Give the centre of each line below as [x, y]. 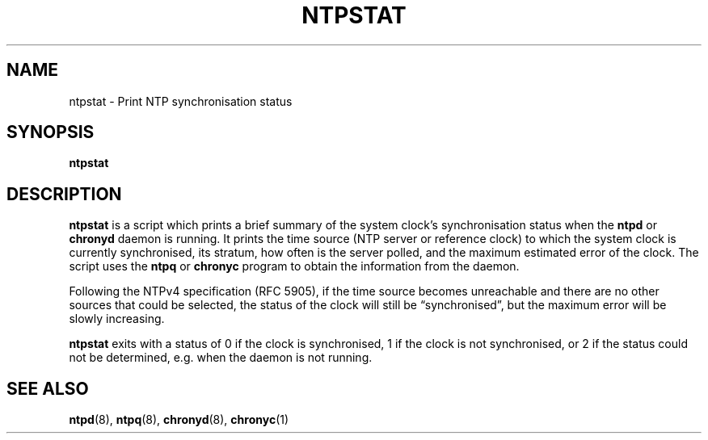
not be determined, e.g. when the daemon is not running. [221, 358]
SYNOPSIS [51, 132]
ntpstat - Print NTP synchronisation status [181, 101]
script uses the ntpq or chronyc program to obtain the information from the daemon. [294, 266]
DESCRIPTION [64, 194]
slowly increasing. [117, 319]
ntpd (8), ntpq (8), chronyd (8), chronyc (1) [179, 420]
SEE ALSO [48, 388]
